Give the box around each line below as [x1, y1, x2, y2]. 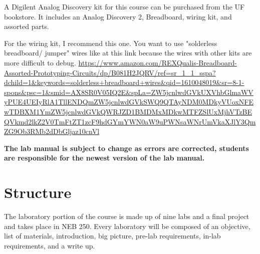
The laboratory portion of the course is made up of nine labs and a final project [4, 211, 249, 221]
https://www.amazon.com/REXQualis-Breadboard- [78, 57, 237, 67]
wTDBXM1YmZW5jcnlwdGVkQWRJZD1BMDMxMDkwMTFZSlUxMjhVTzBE [4, 106, 252, 116]
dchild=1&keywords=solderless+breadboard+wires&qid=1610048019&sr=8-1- [4, 77, 244, 87]
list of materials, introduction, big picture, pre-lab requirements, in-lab [4, 230, 221, 241]
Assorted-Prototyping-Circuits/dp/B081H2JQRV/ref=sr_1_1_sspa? [4, 67, 216, 77]
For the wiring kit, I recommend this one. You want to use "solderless [4, 37, 217, 48]
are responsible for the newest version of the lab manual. [4, 152, 205, 163]
